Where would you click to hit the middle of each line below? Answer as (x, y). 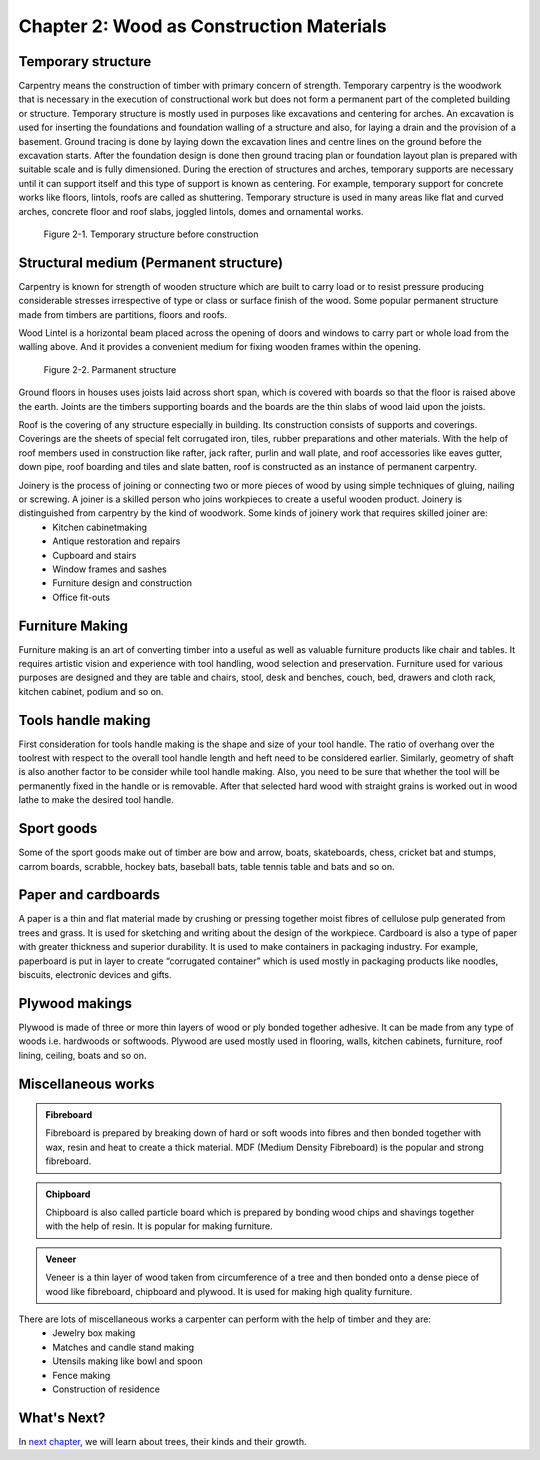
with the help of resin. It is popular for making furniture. (159, 1226)
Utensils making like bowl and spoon (128, 1361)
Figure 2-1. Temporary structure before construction (151, 234)
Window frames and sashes (109, 569)
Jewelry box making (94, 1333)
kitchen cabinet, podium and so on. (91, 691)
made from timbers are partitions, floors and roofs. (122, 314)
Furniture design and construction (122, 583)
